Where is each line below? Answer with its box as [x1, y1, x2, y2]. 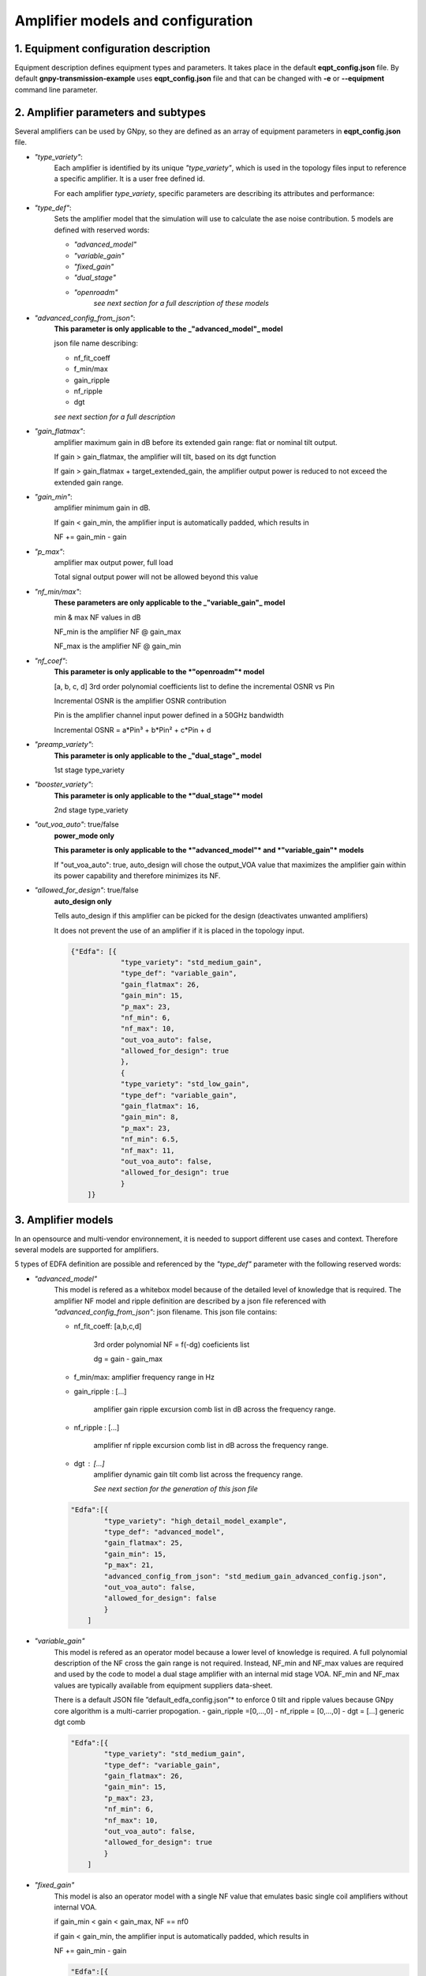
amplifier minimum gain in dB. [54, 503, 151, 513]
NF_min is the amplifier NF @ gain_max [54, 627, 181, 636]
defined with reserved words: [54, 225, 150, 235]
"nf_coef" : [34, 656, 68, 666]
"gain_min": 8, [120, 1113, 179, 1122]
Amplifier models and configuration [14, 12, 253, 29]
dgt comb [54, 1717, 86, 1726]
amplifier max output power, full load [54, 558, 174, 568]
